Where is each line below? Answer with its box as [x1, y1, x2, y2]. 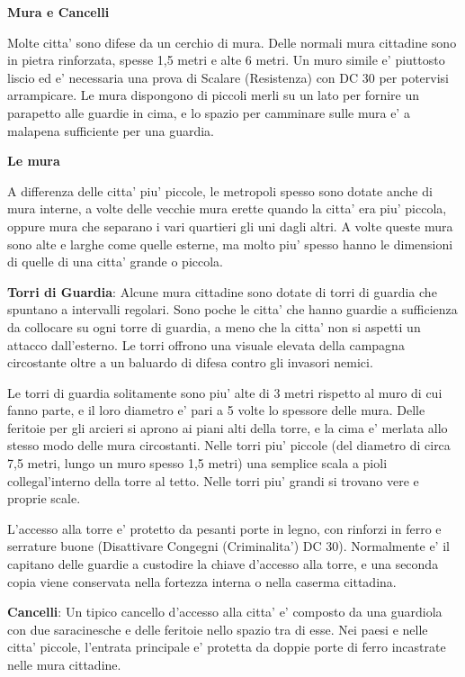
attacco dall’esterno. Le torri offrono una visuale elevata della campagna [7, 335, 405, 354]
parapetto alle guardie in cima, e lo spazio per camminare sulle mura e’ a [7, 103, 410, 122]
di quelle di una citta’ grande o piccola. [7, 252, 224, 271]
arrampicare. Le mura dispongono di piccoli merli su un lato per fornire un [7, 86, 420, 104]
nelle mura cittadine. [7, 655, 121, 673]
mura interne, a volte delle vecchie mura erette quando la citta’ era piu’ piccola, [7, 199, 447, 218]
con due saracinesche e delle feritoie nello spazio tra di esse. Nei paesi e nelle [7, 619, 428, 638]
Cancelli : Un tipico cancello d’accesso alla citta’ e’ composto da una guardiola [7, 602, 443, 621]
